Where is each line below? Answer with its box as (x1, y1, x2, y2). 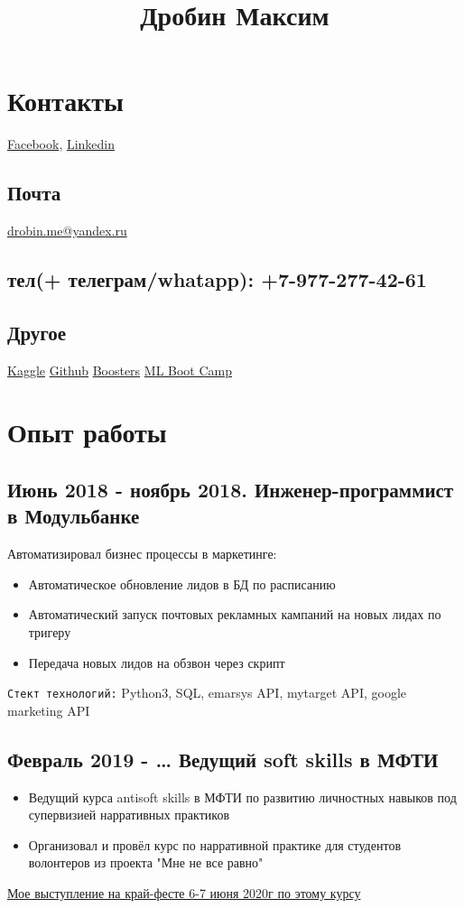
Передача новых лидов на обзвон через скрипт (28, 653, 285, 672)
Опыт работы (7, 413, 167, 450)
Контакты (7, 82, 124, 119)
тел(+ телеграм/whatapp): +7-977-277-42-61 (7, 265, 427, 293)
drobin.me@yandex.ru (7, 221, 127, 240)
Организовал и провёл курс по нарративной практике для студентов (28, 835, 401, 854)
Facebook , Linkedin (7, 134, 116, 153)
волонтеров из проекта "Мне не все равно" (28, 853, 264, 872)
